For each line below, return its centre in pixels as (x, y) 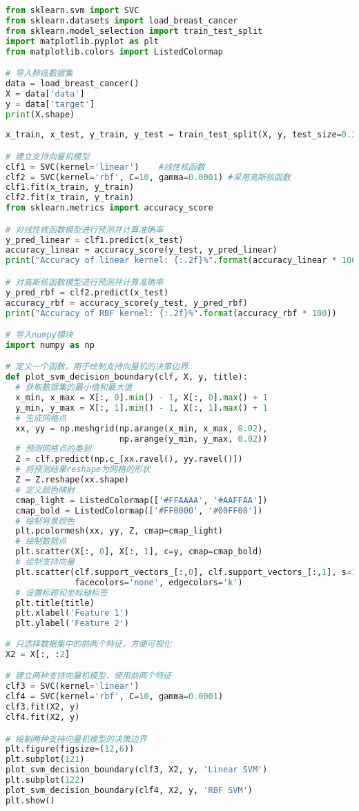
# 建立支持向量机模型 (48, 156)
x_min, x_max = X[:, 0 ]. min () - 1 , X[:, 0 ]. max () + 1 (142, 398)
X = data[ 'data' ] (45, 94)
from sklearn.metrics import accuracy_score (109, 208)
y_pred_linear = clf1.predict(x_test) (95, 240)
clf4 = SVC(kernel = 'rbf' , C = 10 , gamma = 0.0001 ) (115, 697)
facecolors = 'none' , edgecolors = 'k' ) (159, 582)
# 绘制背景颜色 (45, 521)
